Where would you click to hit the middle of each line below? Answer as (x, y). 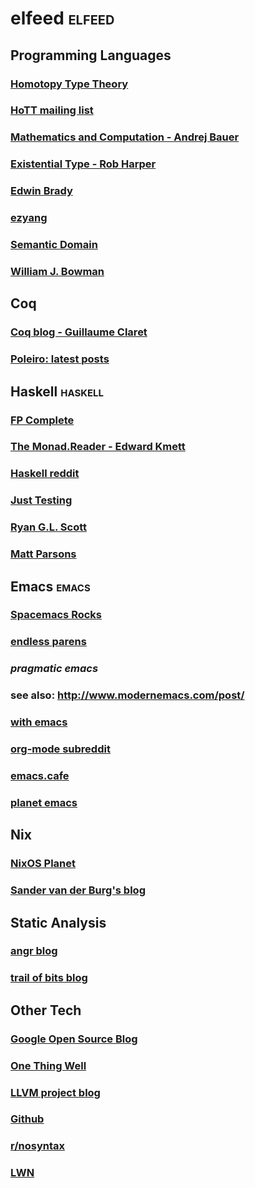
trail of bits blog (49, 978)
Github (27, 1119)
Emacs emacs (50, 586)
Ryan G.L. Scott (48, 527)
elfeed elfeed (62, 18)
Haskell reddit (45, 474)
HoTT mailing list (52, 110)
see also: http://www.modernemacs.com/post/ (127, 695)
